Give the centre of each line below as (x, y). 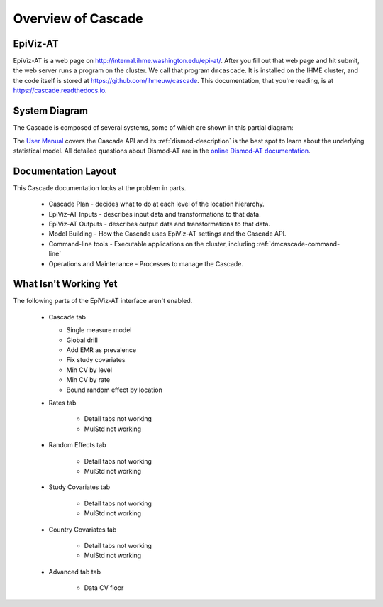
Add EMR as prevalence (101, 350)
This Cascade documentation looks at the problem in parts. (100, 187)
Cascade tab (67, 317)
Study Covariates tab (79, 487)
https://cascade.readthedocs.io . (60, 91)
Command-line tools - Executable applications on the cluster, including (152, 244)
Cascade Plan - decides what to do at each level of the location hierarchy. (157, 204)
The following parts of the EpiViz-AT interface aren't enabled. (103, 301)
